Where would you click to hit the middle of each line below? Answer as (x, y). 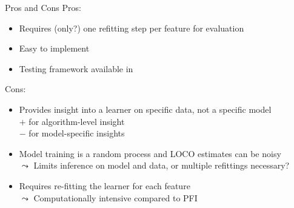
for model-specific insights (77, 133)
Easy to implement (54, 48)
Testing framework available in (76, 68)
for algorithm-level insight (77, 121)
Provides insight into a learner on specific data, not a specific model (145, 109)
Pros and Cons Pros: (43, 7)
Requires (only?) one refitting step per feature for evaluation (132, 28)
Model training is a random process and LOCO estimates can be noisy (150, 153)
